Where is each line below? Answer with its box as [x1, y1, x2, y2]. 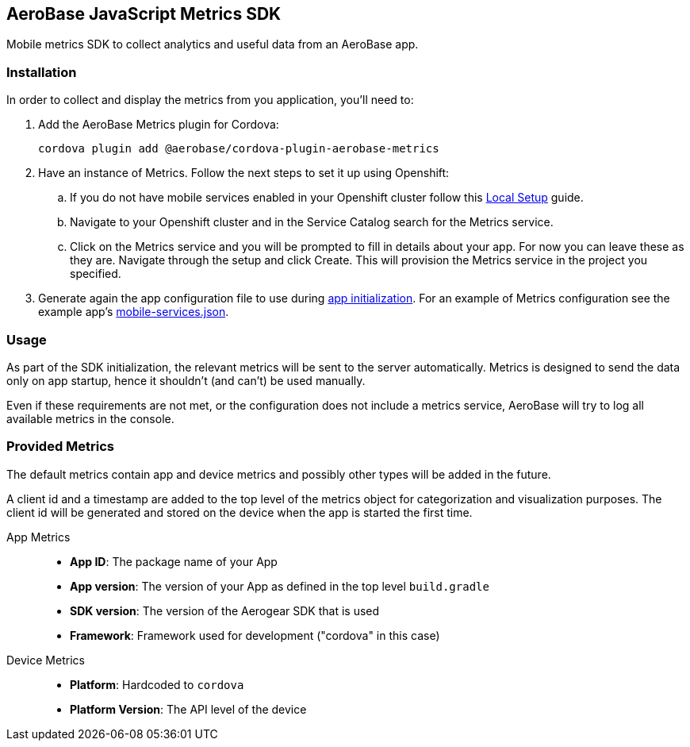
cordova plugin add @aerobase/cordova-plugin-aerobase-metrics [38, 142, 439, 156]
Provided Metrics [6, 438, 115, 455]
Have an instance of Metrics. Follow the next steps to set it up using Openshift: [38, 166, 450, 180]
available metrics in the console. [6, 411, 174, 425]
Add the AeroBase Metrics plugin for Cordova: [38, 117, 279, 132]
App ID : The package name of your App [70, 554, 278, 568]
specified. [70, 267, 121, 281]
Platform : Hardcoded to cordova [70, 677, 244, 691]
